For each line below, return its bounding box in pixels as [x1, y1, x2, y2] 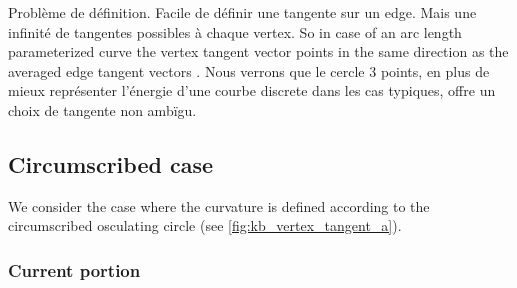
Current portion [8, 257, 141, 282]
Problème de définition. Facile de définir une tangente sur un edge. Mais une [8, 2, 477, 22]
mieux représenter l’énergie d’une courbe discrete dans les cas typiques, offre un [8, 80, 496, 101]
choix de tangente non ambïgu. [8, 99, 197, 120]
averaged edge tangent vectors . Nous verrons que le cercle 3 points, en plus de [8, 60, 490, 81]
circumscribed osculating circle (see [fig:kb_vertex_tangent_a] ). [8, 215, 402, 236]
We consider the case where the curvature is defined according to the [8, 195, 430, 216]
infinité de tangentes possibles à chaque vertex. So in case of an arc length [8, 21, 462, 42]
